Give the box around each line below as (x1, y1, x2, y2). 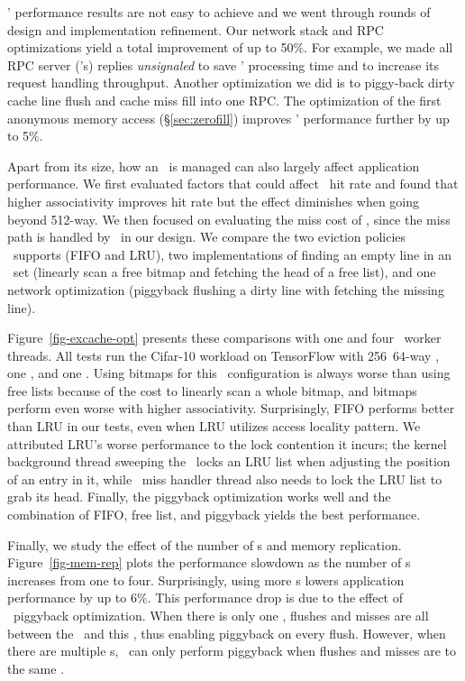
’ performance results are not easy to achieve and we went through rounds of (7, 3, 431, 21)
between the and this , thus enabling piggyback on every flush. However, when (7, 623, 446, 642)
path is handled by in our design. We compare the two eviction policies (7, 227, 406, 246)
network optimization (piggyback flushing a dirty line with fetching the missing (7, 280, 444, 299)
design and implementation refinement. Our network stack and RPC (7, 20, 384, 39)
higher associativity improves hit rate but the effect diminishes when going (7, 191, 420, 210)
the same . (7, 658, 65, 677)
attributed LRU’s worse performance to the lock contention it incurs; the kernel (7, 434, 447, 453)
